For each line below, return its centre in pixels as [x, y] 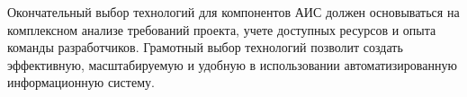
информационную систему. [81, 82]
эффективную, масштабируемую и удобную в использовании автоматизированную [232, 64]
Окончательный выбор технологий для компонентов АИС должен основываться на [233, 12]
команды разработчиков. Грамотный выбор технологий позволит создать [205, 47]
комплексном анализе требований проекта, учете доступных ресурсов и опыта [222, 29]
